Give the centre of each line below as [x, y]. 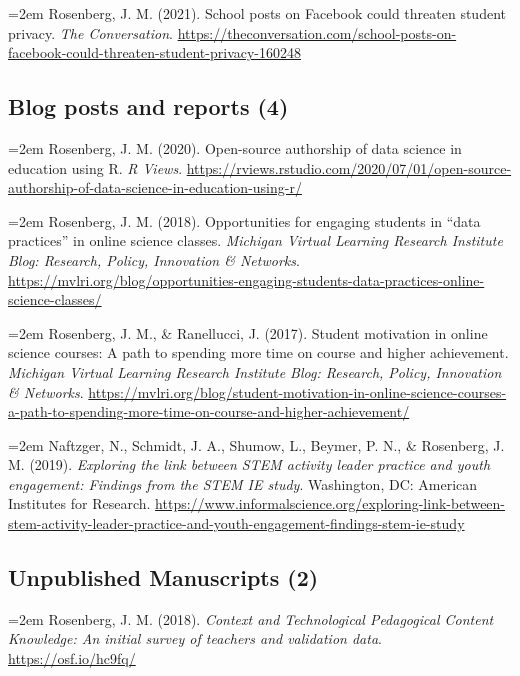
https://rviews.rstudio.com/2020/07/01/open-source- [349, 167]
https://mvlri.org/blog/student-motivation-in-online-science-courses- [297, 391]
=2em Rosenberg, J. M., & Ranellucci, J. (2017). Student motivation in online [248, 332]
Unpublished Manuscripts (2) [163, 577]
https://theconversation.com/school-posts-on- [317, 32]
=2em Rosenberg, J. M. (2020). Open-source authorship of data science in [235, 147]
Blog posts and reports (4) [148, 106]
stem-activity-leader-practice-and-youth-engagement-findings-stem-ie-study [236, 523]
